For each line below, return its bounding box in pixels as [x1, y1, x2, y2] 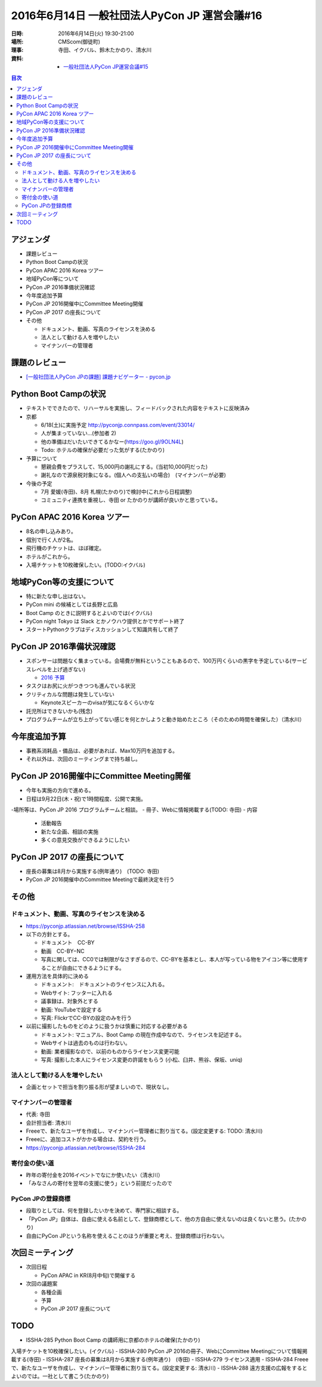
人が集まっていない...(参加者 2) [41, 430, 116, 437]
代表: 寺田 [26, 1111, 50, 1118]
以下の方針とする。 [26, 931, 73, 938]
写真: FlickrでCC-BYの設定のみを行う [41, 1014, 132, 1021]
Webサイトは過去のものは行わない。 [41, 1040, 131, 1047]
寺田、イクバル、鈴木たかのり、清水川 [58, 47, 152, 54]
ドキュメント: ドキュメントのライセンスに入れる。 [41, 981, 168, 988]
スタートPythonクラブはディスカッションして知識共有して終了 [26, 626, 179, 633]
